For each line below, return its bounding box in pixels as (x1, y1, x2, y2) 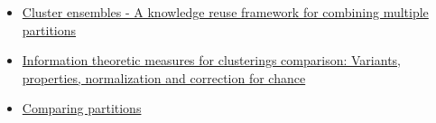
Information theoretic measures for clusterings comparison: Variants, (22, 51, 401, 70)
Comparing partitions (22, 99, 142, 118)
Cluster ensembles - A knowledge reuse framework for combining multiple (22, 3, 429, 21)
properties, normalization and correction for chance (22, 68, 306, 87)
